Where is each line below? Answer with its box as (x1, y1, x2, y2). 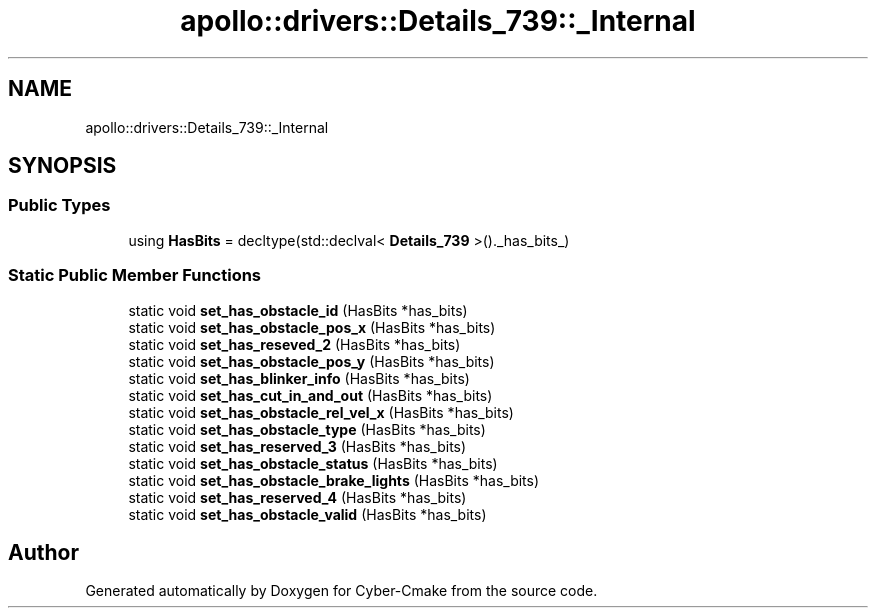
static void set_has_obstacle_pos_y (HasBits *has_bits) (128, 352, 495, 370)
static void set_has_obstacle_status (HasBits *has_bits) (128, 454, 498, 472)
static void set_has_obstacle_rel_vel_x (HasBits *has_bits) (128, 403, 514, 421)
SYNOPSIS (8, 153, 117, 179)
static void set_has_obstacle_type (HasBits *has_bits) (128, 420, 486, 438)
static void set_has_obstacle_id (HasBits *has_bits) (128, 301, 468, 319)
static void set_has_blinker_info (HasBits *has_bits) (128, 369, 470, 387)
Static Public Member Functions (8, 265, 262, 286)
